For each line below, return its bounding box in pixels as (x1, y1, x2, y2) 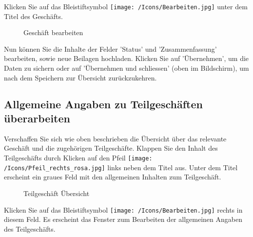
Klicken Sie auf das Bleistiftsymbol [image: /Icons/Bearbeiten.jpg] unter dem (4, 1, 248, 11)
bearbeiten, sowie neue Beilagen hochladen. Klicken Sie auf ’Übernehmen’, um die (4, 53, 249, 63)
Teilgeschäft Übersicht (23, 188, 90, 198)
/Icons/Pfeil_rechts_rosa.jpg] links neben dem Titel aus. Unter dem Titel (4, 162, 238, 172)
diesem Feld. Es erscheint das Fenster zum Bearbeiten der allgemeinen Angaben (4, 214, 242, 224)
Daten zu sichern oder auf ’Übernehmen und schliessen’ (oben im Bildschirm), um (4, 63, 249, 73)
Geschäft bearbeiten (23, 27, 83, 38)
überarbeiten (4, 111, 70, 125)
